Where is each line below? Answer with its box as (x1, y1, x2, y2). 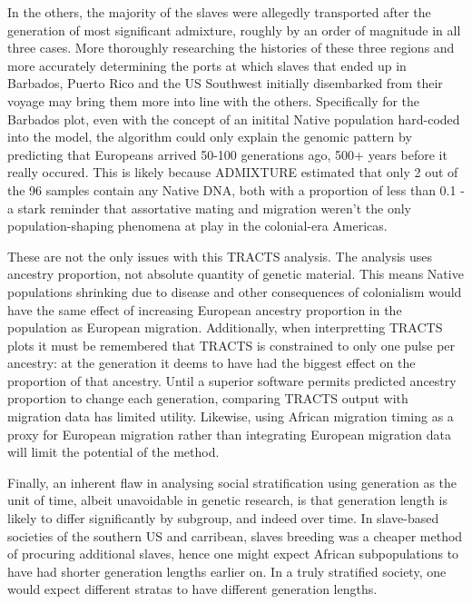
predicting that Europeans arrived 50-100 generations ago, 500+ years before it (7, 144, 447, 163)
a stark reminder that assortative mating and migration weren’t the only (7, 198, 411, 217)
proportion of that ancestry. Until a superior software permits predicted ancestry (7, 371, 457, 390)
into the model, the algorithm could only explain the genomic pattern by (7, 127, 412, 146)
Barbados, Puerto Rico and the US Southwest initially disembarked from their (7, 74, 443, 93)
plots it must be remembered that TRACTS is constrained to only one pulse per (7, 335, 456, 354)
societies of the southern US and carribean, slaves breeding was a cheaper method (7, 526, 463, 545)
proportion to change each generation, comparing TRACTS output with (7, 389, 408, 408)
